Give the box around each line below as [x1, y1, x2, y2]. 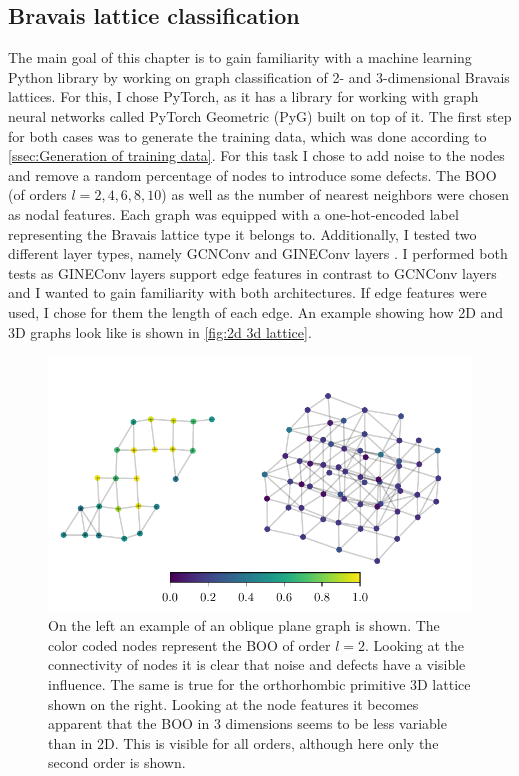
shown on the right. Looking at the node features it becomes [48, 693, 419, 714]
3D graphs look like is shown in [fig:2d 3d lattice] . [8, 321, 312, 342]
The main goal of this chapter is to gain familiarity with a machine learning [8, 47, 472, 68]
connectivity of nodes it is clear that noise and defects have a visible [48, 654, 466, 675]
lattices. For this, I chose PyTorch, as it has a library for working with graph [8, 86, 479, 107]
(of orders [8, 184, 67, 205]
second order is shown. [48, 752, 186, 773]
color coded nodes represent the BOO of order [48, 634, 331, 655]
